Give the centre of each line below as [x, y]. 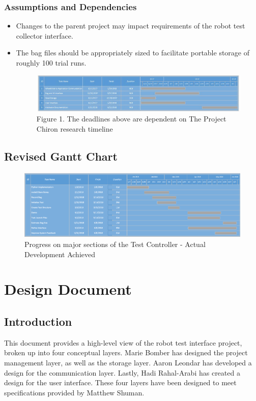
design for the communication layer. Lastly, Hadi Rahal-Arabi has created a [122, 372]
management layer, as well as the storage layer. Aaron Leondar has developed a [128, 362]
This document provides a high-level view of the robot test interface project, [123, 342]
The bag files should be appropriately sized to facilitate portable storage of [133, 53]
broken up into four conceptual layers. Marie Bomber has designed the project [126, 352]
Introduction [38, 321]
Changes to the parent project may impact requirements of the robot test [131, 26]
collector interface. [45, 35]
